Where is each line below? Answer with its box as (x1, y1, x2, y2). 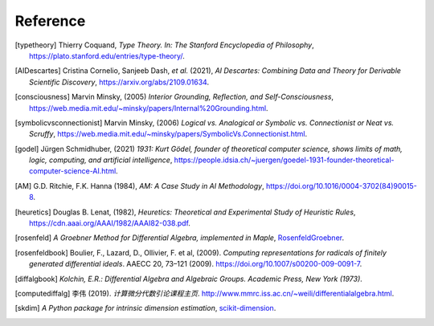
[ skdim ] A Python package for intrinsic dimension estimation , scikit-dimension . (14, 304, 276, 313)
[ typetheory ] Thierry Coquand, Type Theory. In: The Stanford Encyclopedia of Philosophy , (14, 40, 315, 50)
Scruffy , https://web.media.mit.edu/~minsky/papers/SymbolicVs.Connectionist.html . (29, 129, 308, 139)
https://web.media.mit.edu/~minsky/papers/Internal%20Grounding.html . (29, 103, 268, 112)
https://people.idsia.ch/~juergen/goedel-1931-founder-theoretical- (174, 155, 395, 165)
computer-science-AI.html (29, 166, 117, 176)
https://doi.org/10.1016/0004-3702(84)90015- (265, 181, 417, 190)
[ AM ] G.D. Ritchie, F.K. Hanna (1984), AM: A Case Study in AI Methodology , (14, 181, 264, 190)
